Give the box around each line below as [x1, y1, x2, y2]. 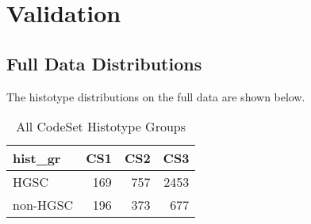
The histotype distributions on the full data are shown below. [6, 88, 305, 104]
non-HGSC [13, 196, 74, 215]
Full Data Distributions [6, 51, 202, 75]
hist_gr [13, 149, 61, 168]
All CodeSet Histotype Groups [16, 117, 186, 136]
